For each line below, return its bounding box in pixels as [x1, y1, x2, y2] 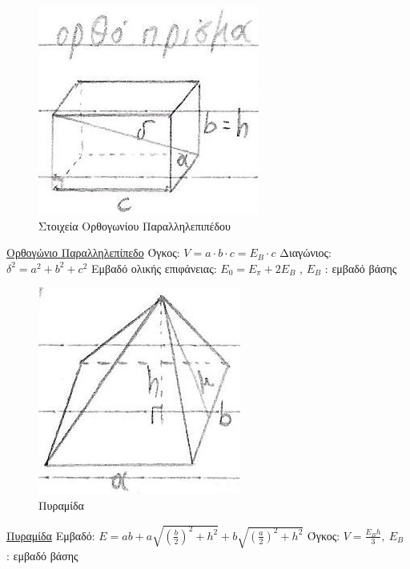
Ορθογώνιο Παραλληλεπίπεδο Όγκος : [6, 244, 180, 261]
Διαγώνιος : [279, 244, 332, 261]
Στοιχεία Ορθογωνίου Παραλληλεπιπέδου [38, 217, 231, 234]
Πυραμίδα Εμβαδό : [6, 527, 95, 543]
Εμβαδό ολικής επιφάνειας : [91, 259, 217, 276]
